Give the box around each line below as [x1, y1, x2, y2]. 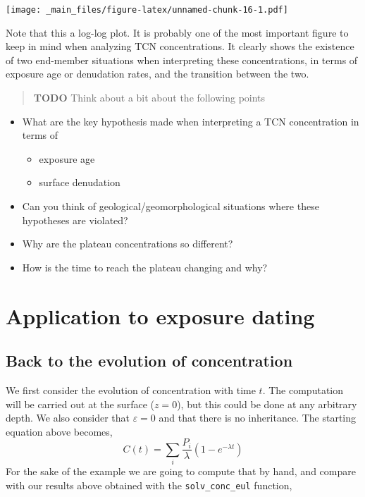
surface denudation [39, 175, 120, 190]
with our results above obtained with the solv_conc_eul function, [6, 477, 292, 492]
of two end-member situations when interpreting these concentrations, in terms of [6, 52, 358, 67]
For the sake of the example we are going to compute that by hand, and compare [6, 464, 356, 479]
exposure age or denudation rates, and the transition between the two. [6, 66, 309, 81]
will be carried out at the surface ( [6, 396, 154, 411]
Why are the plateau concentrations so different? [22, 236, 233, 251]
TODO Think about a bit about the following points [33, 90, 266, 105]
